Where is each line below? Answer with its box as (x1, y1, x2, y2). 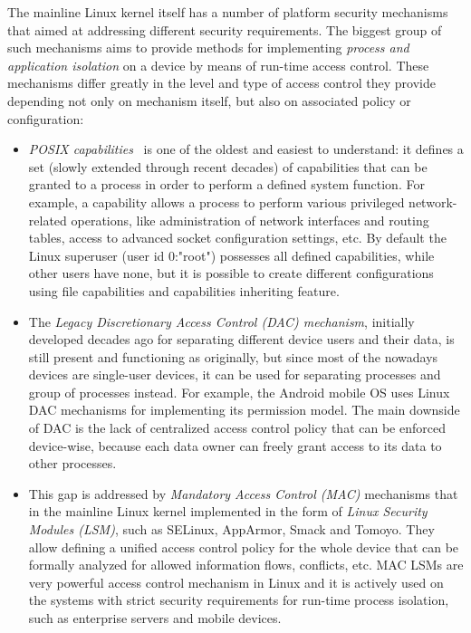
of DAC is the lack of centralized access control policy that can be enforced (28, 418, 446, 437)
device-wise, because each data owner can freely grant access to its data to (28, 436, 442, 455)
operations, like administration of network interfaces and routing (71, 210, 429, 229)
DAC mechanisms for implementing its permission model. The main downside (28, 400, 460, 419)
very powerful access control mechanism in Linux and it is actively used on (28, 572, 444, 591)
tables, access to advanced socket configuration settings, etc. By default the (28, 228, 447, 247)
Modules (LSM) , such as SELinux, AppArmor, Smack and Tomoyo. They (28, 520, 435, 539)
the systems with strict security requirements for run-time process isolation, (28, 590, 449, 609)
